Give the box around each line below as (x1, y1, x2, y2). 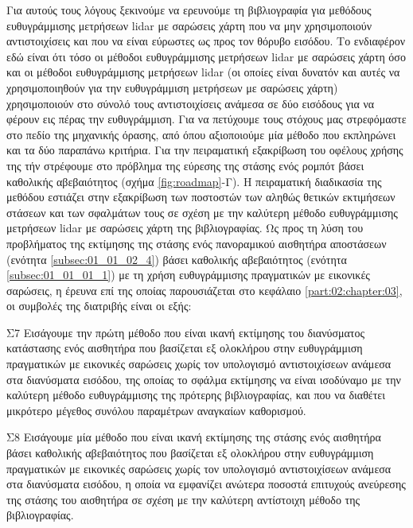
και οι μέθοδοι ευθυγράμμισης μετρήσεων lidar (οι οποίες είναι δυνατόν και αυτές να (6, 64, 400, 80)
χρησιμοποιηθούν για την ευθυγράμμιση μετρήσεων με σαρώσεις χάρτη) (6, 79, 338, 95)
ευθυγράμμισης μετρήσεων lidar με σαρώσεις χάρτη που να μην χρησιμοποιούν (6, 17, 372, 33)
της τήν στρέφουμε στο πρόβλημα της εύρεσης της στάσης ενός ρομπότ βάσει (6, 157, 364, 173)
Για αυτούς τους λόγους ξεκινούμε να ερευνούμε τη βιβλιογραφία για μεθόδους (6, 2, 372, 17)
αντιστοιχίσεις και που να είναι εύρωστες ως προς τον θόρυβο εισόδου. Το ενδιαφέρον (6, 33, 406, 49)
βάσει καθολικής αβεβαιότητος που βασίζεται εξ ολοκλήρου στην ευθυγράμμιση (6, 445, 374, 461)
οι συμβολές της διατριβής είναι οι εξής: (6, 297, 192, 314)
